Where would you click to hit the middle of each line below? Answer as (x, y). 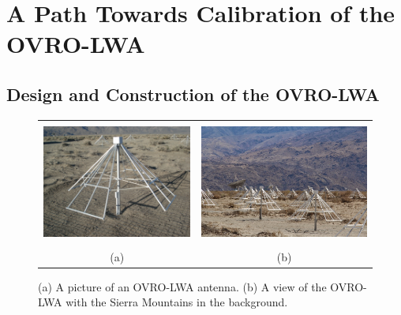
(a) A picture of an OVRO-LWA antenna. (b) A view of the (182, 286)
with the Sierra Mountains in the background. (177, 302)
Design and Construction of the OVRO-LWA (193, 94)
